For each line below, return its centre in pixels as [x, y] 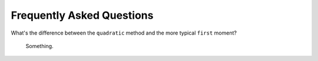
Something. [39, 46]
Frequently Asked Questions [82, 15]
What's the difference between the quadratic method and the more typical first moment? [124, 33]
